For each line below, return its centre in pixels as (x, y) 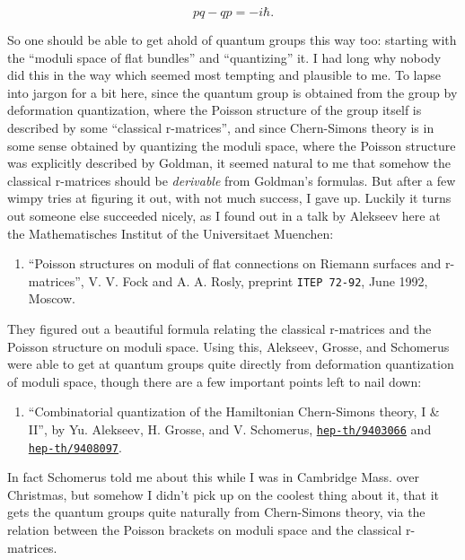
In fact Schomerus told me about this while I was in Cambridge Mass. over (213, 477)
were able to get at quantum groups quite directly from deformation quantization (231, 364)
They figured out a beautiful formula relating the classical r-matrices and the (219, 328)
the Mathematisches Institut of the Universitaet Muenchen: (171, 233)
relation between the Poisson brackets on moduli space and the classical (205, 530)
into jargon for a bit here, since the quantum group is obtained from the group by (232, 92)
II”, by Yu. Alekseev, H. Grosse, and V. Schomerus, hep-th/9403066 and (230, 429)
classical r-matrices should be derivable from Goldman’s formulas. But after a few (232, 180)
